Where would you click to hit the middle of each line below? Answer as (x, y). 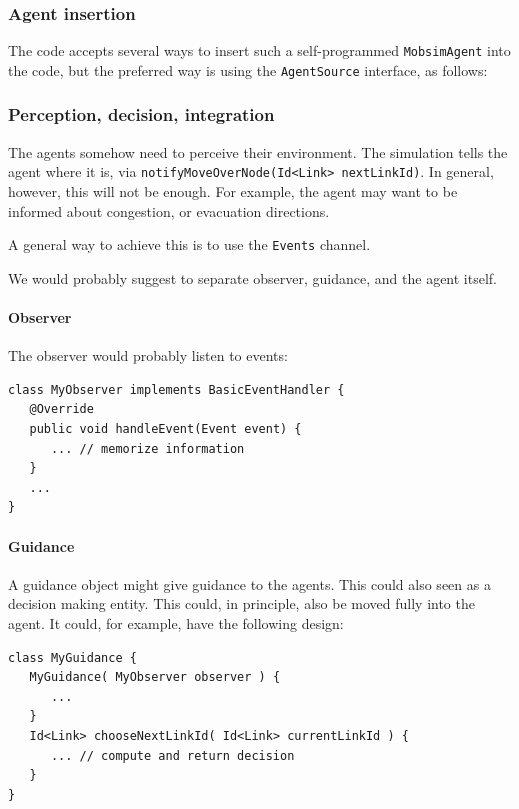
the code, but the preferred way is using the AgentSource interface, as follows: (248, 69)
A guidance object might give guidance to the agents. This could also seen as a (249, 583)
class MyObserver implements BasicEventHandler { (176, 389)
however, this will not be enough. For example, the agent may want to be (233, 191)
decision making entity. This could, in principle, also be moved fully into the (241, 603)
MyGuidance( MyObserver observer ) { (155, 677)
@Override (61, 409)
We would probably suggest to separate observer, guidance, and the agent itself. (252, 277)
